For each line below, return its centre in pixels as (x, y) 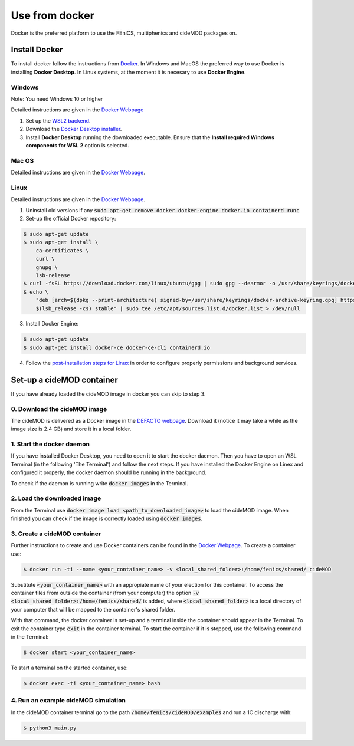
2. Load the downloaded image (56, 498)
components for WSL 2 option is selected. (78, 145)
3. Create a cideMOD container (56, 534)
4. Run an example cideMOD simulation (68, 701)
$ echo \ (36, 292)
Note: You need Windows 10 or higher (57, 99)
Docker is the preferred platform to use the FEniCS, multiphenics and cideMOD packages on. (124, 33)
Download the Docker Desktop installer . (74, 129)
